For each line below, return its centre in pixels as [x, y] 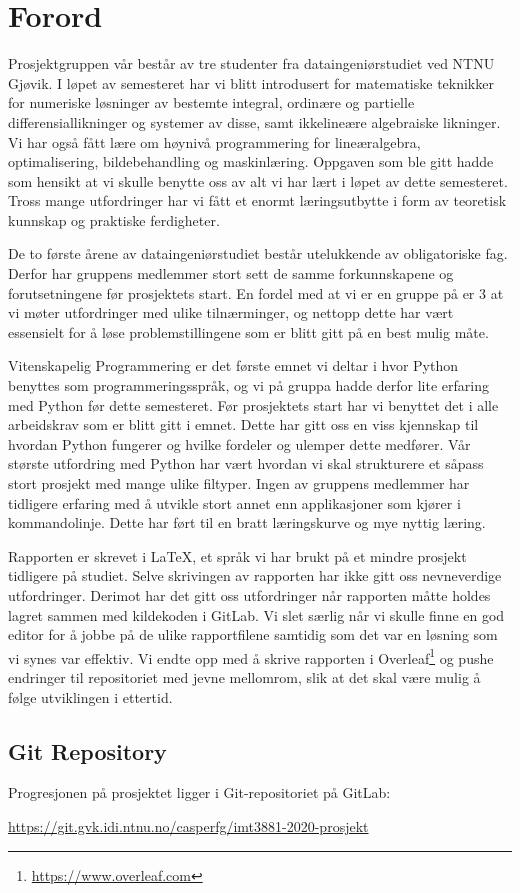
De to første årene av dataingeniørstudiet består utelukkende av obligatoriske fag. [258, 253]
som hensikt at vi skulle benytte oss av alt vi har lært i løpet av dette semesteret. [258, 180]
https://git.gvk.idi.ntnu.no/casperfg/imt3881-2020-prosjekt [188, 825]
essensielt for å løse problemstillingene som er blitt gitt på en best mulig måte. [248, 331]
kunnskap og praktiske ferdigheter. [114, 219]
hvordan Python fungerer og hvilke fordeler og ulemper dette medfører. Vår [239, 443]
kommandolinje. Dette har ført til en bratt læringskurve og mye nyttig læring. [247, 522]
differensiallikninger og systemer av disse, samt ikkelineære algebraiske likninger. [254, 121]
